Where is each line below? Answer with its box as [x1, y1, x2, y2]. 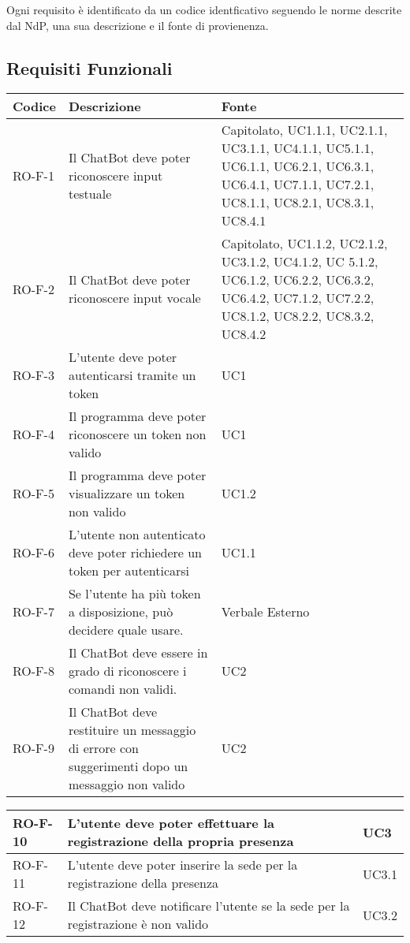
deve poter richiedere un [68, 543, 202, 562]
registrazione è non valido [67, 915, 209, 934]
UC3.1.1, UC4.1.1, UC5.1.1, [221, 139, 375, 158]
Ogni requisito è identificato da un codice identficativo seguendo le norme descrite [6, 2, 402, 17]
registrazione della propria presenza [67, 832, 294, 851]
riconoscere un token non [68, 425, 207, 444]
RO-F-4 [13, 425, 54, 444]
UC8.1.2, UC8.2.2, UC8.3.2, [221, 307, 375, 326]
